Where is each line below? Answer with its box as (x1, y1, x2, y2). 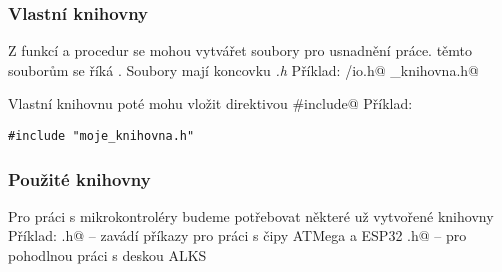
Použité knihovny (8, 166, 151, 191)
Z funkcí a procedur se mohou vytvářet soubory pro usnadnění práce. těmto (8, 40, 473, 61)
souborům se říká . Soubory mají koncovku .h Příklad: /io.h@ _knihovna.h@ (8, 59, 479, 80)
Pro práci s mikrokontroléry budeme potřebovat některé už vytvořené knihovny (8, 205, 494, 226)
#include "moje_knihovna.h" (8, 129, 195, 143)
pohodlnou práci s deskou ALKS (8, 245, 207, 266)
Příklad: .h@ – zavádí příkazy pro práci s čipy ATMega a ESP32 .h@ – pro (8, 225, 467, 246)
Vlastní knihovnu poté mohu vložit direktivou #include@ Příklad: (8, 93, 413, 114)
